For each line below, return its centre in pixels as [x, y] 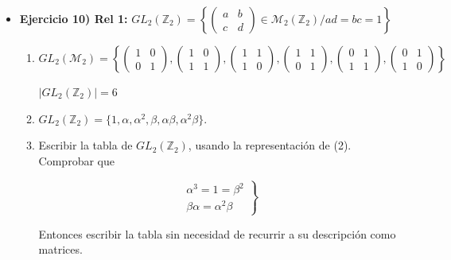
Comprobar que [76, 160]
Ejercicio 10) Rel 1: [74, 18]
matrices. [60, 249]
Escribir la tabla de [86, 145]
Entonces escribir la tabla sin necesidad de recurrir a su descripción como [217, 233]
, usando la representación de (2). [270, 145]
